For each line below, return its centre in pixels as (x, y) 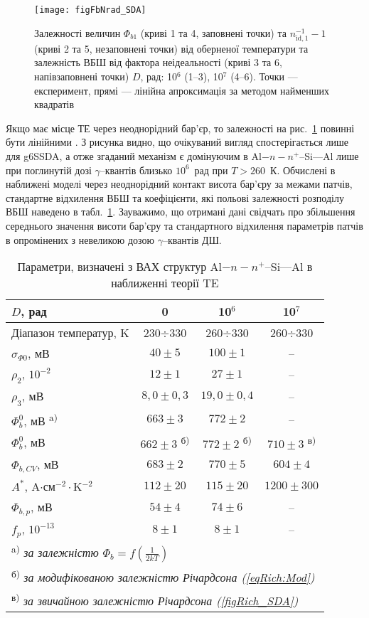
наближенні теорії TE (165, 283)
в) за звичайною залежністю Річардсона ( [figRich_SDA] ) (155, 599)
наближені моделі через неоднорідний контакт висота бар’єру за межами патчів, (179, 184)
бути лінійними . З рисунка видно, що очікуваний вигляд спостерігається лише (177, 142)
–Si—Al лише (329, 155)
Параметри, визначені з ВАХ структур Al (119, 267)
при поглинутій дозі (49, 170)
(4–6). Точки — (264, 76)
